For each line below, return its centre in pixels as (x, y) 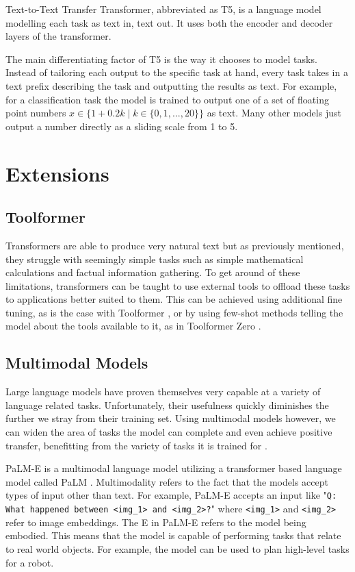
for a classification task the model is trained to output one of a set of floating (167, 99)
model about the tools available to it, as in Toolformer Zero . (133, 326)
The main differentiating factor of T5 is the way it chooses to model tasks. (161, 59)
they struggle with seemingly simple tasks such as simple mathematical (155, 259)
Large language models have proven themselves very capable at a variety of (163, 391)
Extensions (57, 173)
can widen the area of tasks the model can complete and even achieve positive (169, 432)
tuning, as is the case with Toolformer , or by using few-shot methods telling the (174, 312)
